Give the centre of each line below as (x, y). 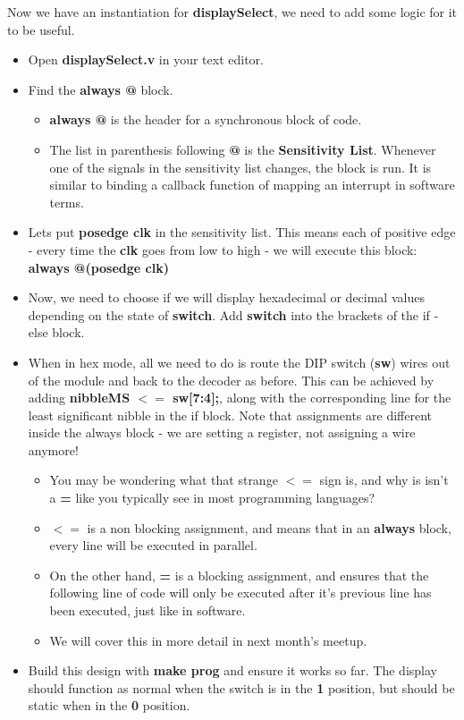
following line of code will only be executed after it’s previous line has (240, 593)
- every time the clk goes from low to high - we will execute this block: (223, 249)
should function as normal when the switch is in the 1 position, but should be (241, 687)
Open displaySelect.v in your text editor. (146, 59)
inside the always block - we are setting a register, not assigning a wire (222, 432)
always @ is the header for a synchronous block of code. (206, 119)
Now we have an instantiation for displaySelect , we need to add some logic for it (232, 12)
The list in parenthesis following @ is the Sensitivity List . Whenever (243, 149)
